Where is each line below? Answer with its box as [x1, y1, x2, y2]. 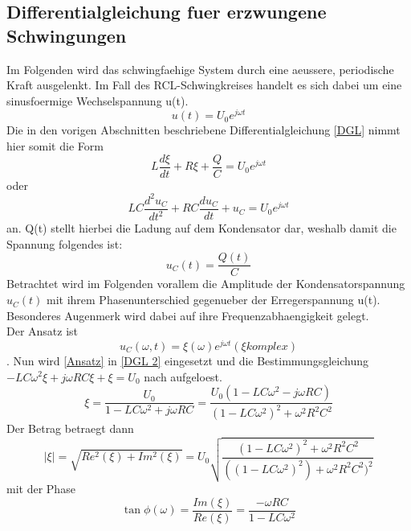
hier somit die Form [6, 138, 104, 154]
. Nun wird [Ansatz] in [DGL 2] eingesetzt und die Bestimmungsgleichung [6, 352, 368, 368]
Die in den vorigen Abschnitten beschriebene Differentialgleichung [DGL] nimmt [6, 121, 401, 138]
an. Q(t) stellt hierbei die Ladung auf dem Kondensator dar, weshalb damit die [6, 220, 397, 237]
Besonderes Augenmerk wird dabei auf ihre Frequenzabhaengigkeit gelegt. [6, 307, 369, 323]
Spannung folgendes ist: [6, 235, 123, 252]
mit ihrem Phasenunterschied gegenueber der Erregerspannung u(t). [47, 291, 380, 308]
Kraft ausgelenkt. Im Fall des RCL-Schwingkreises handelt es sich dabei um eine [6, 76, 402, 93]
